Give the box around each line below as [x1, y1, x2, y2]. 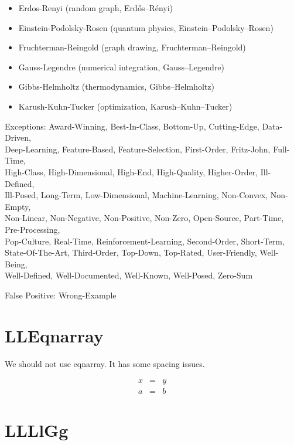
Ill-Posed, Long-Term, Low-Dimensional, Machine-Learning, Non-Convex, [5, 189, 268, 201]
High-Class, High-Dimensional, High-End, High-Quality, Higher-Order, [5, 165, 258, 178]
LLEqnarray [5, 323, 104, 347]
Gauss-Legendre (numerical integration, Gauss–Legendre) [18, 60, 224, 73]
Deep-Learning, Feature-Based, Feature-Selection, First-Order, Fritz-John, [5, 142, 271, 155]
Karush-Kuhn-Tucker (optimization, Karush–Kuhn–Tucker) [18, 100, 233, 112]
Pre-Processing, [5, 223, 60, 235]
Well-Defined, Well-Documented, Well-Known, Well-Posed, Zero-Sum [5, 269, 253, 281]
